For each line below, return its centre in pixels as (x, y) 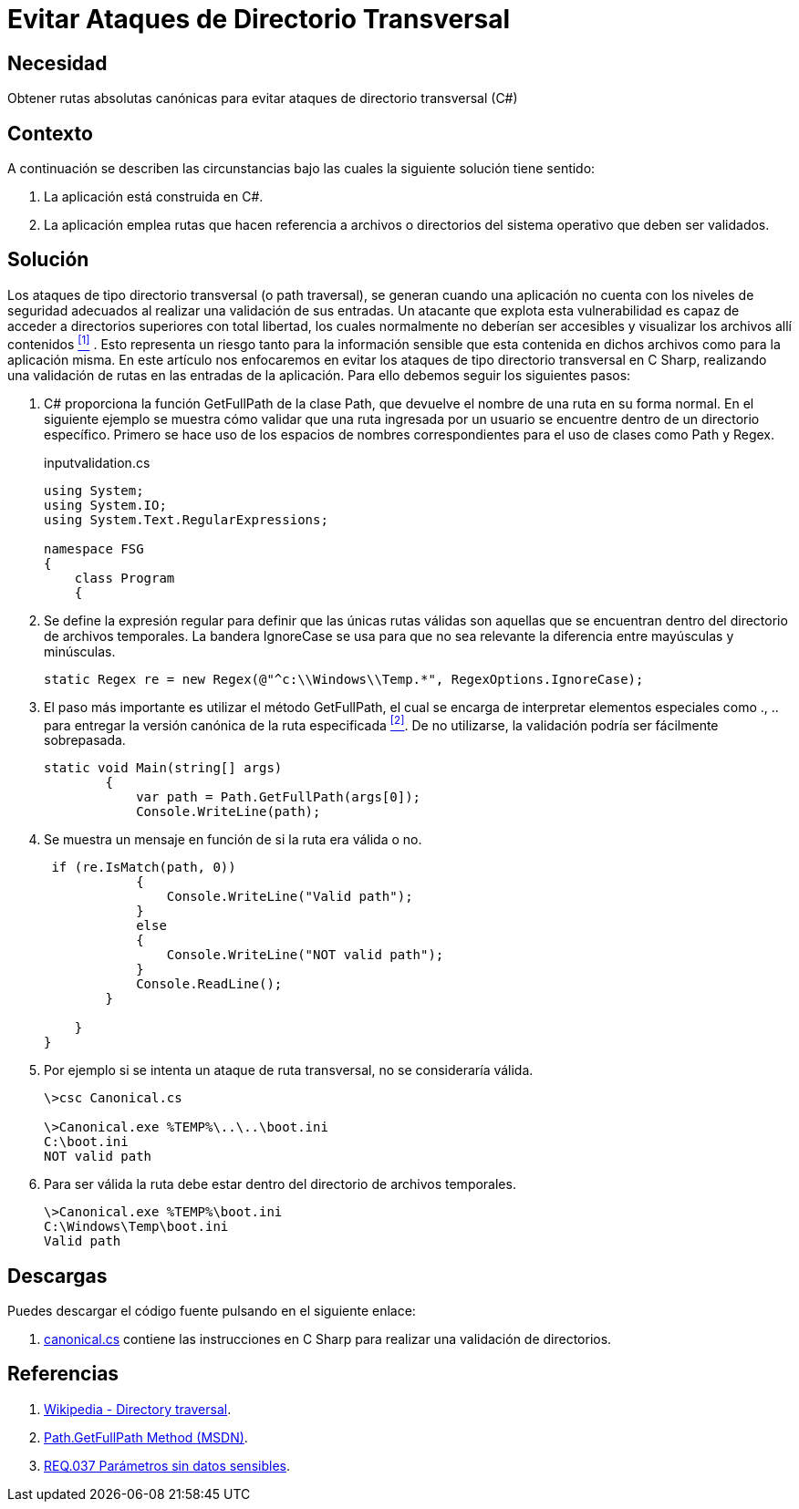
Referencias (63, 1374)
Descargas (57, 1276)
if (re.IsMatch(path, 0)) (144, 868)
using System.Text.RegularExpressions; (186, 519)
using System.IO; (105, 505)
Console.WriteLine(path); (228, 812)
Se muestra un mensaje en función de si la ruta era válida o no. (233, 840)
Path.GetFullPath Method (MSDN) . (146, 1437)
